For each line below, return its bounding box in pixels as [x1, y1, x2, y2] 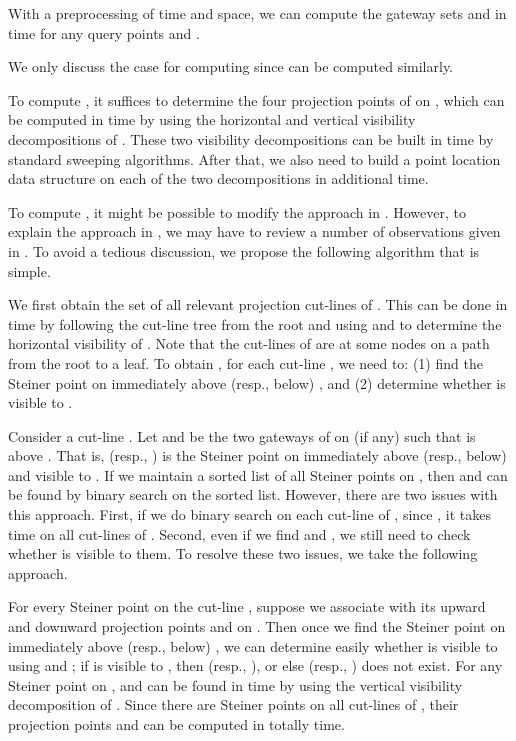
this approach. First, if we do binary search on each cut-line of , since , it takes [8, 504, 491, 525]
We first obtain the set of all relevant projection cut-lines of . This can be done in [8, 294, 508, 315]
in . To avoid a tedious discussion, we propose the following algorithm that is [8, 240, 480, 261]
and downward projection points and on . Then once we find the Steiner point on [8, 616, 506, 637]
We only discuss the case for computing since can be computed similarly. [8, 56, 454, 77]
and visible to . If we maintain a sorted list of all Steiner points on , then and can [8, 464, 508, 485]
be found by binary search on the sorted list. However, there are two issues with [8, 484, 498, 505]
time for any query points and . [8, 22, 200, 43]
